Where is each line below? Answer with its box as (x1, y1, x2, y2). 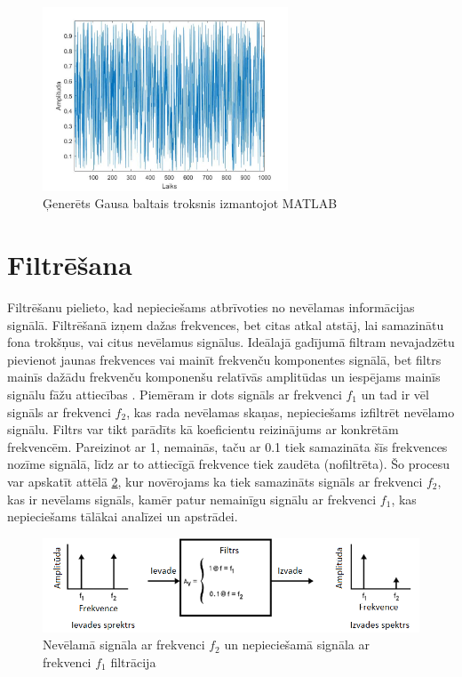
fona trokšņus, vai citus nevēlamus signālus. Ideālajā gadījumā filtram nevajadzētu (7, 333, 455, 351)
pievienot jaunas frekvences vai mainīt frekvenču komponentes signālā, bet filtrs (7, 350, 442, 368)
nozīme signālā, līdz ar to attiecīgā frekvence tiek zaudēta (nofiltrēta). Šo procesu (7, 455, 450, 473)
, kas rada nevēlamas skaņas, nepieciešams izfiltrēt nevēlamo (126, 402, 455, 421)
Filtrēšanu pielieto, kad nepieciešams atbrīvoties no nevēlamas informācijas (7, 298, 415, 316)
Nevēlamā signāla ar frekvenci (43, 635, 205, 654)
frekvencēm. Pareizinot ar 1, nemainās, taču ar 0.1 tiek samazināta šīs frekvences (7, 437, 448, 455)
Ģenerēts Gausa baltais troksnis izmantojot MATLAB (43, 194, 338, 213)
